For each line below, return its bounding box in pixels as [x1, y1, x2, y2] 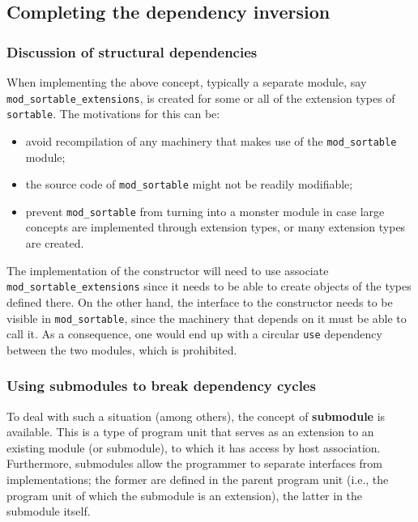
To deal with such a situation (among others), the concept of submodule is [6, 407, 386, 424]
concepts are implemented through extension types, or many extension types [25, 219, 406, 236]
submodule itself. [6, 503, 91, 520]
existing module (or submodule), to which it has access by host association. [6, 439, 381, 456]
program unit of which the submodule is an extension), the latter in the [6, 486, 363, 503]
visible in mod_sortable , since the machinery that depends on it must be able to [6, 309, 407, 326]
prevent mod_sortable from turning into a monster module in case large [25, 202, 385, 219]
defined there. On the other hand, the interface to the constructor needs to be [6, 293, 393, 310]
